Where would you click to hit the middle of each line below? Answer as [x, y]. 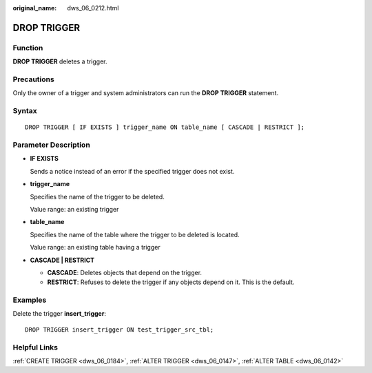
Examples [30, 300]
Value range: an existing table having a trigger [95, 248]
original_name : [35, 8]
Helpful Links [35, 347]
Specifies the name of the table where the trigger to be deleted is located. [135, 234]
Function [28, 48]
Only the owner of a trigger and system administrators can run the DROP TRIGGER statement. [146, 93]
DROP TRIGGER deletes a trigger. [60, 61]
